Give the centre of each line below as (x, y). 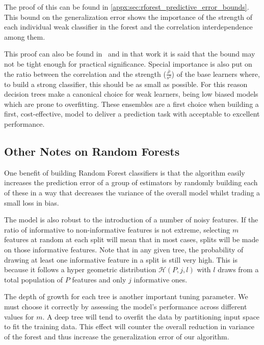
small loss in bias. (32, 202)
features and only (99, 279)
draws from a (238, 269)
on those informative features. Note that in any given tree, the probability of (124, 250)
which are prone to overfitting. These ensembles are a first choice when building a (131, 104)
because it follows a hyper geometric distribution (80, 269)
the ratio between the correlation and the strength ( (85, 74)
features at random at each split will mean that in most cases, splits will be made (131, 239)
